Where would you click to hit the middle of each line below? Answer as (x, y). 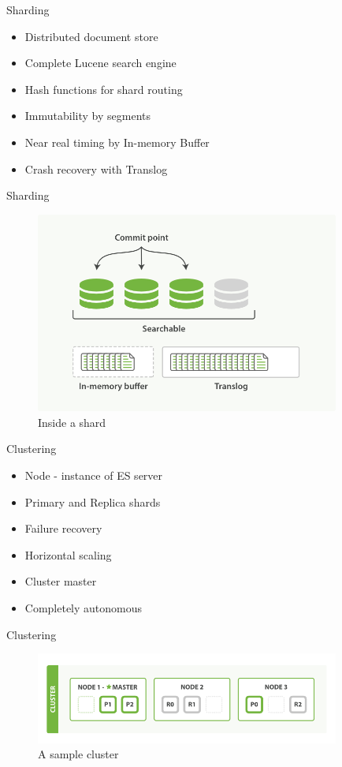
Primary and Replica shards (93, 501)
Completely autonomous (84, 607)
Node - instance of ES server (94, 475)
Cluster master (61, 581)
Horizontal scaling (68, 554)
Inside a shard (72, 422)
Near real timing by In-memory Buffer (117, 142)
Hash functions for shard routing (104, 89)
